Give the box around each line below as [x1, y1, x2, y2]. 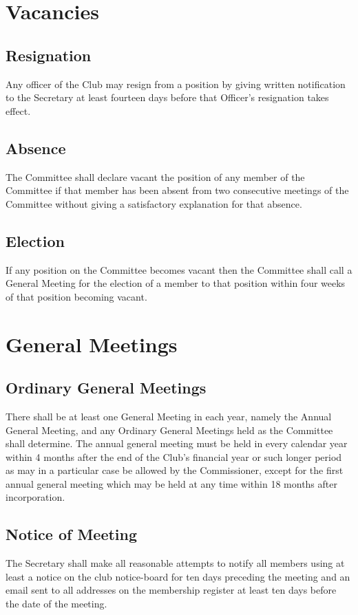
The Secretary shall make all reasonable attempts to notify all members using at [6, 556, 345, 570]
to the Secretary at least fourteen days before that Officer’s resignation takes [6, 90, 329, 105]
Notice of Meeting [6, 524, 138, 545]
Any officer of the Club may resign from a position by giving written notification [6, 76, 346, 91]
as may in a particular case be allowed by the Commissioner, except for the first [6, 463, 344, 477]
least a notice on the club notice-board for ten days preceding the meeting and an [6, 569, 350, 583]
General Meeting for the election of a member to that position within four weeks [6, 276, 346, 290]
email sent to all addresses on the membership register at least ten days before [6, 583, 337, 597]
